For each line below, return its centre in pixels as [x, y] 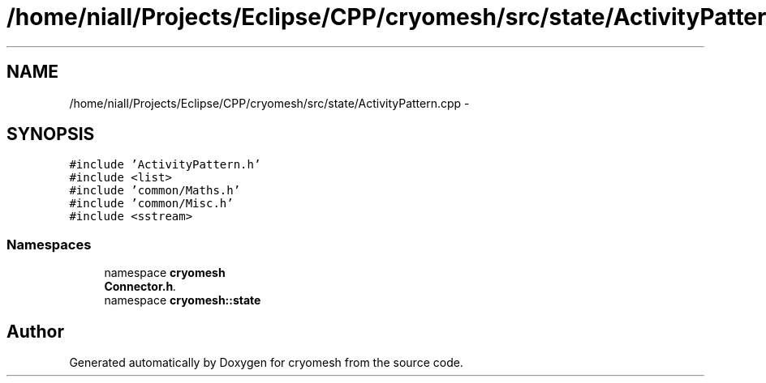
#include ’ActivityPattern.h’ [165, 165]
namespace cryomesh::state [183, 300]
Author [35, 331]
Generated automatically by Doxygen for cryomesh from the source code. [266, 363]
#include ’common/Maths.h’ [155, 191]
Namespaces [49, 244]
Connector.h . [140, 287]
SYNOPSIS [51, 134]
